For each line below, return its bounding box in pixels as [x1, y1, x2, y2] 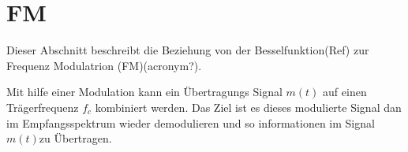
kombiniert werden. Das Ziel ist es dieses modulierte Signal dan [95, 98, 402, 115]
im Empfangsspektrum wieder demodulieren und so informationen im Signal [6, 114, 375, 131]
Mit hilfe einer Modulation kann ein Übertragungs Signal [6, 83, 283, 100]
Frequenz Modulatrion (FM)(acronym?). [6, 57, 202, 73]
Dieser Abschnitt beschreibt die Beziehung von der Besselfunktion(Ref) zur [6, 42, 369, 58]
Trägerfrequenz [6, 98, 79, 115]
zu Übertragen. [39, 130, 112, 146]
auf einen [323, 83, 367, 100]
